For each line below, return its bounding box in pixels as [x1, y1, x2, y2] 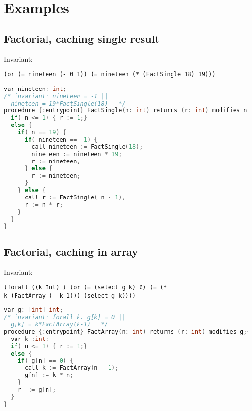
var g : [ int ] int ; [4, 306, 63, 314]
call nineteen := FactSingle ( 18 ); [31, 143, 143, 150]
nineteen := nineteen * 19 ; [31, 150, 122, 158]
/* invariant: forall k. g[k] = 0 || [4, 314, 126, 321]
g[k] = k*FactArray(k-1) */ [11, 321, 108, 328]
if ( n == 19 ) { [17, 129, 66, 136]
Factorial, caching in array [4, 244, 138, 259]
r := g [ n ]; [17, 386, 56, 393]
